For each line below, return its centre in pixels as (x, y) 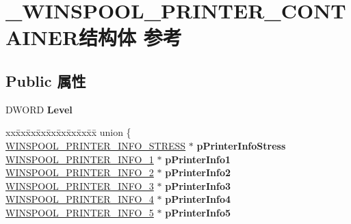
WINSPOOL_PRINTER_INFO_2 (80, 172)
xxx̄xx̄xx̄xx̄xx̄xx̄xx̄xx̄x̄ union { (68, 132)
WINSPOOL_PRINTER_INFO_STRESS (96, 145)
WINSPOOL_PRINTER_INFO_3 (80, 185)
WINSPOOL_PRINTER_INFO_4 (80, 199)
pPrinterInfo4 (198, 199)
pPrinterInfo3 (198, 185)
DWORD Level (39, 109)
